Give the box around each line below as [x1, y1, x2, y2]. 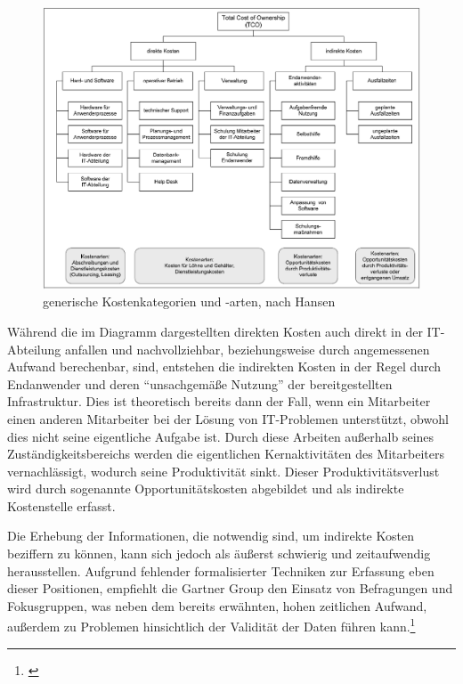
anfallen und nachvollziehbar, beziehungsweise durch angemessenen [64, 339, 430, 358]
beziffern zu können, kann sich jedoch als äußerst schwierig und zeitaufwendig [7, 544, 431, 563]
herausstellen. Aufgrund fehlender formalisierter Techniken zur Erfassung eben [7, 561, 435, 580]
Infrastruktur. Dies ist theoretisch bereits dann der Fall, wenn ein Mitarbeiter [7, 392, 431, 411]
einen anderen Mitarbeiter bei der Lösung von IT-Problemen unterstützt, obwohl [7, 409, 449, 427]
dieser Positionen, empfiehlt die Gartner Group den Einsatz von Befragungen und [7, 579, 453, 598]
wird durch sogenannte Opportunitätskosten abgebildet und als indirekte [7, 479, 404, 498]
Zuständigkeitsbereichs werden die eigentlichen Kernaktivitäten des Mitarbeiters [7, 444, 444, 463]
